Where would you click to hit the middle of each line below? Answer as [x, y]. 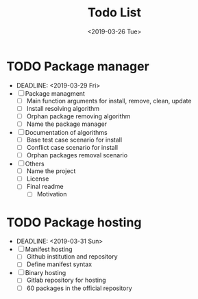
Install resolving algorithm [63, 108]
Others [35, 164]
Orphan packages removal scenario [77, 155]
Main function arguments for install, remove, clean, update [109, 101]
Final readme [45, 187]
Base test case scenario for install [74, 140]
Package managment [55, 93]
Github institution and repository [72, 257]
